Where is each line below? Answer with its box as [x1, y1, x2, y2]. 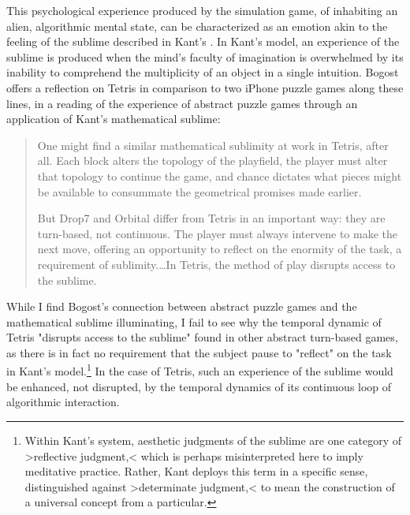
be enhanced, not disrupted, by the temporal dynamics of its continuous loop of [6, 378, 392, 394]
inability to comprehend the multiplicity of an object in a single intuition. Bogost [6, 64, 399, 80]
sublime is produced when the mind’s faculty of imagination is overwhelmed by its [6, 48, 404, 65]
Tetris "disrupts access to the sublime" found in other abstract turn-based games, [6, 329, 398, 345]
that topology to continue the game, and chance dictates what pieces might [37, 167, 402, 184]
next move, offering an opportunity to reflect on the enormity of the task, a [37, 241, 402, 257]
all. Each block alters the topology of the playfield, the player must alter [37, 152, 388, 169]
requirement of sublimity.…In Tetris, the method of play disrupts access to [37, 256, 396, 272]
